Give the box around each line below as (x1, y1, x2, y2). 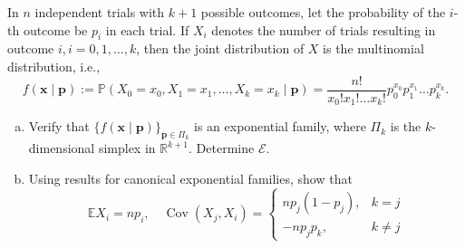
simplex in (98, 138, 156, 157)
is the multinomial (323, 39, 424, 58)
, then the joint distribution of (136, 39, 305, 58)
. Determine (189, 138, 255, 157)
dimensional (28, 138, 95, 157)
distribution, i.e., (7, 56, 101, 75)
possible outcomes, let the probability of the (200, 3, 446, 21)
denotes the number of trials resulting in (211, 20, 436, 39)
